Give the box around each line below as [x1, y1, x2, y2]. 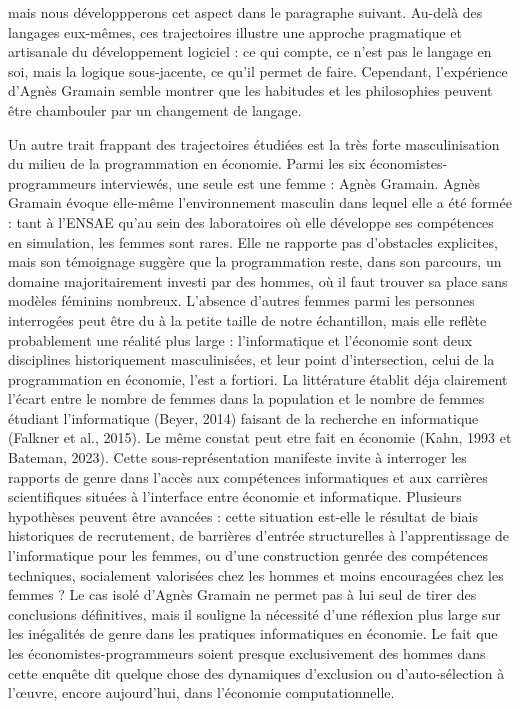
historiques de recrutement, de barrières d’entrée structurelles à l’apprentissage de [8, 525, 510, 546]
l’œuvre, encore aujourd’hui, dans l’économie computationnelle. [8, 682, 395, 703]
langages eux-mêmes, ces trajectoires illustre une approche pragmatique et [8, 21, 462, 42]
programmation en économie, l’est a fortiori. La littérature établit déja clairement [8, 368, 508, 389]
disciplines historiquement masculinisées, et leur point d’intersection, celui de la [8, 349, 495, 370]
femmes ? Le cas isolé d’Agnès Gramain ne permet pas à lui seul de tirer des [8, 584, 477, 605]
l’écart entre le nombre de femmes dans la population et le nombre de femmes [8, 388, 485, 409]
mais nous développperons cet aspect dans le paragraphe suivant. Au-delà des [8, 2, 483, 22]
